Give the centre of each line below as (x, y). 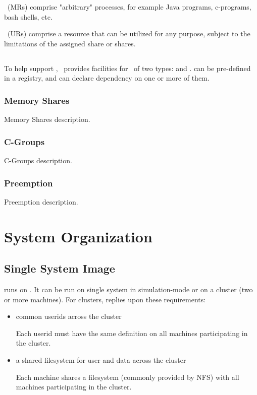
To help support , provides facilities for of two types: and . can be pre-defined (127, 68)
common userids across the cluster (69, 316)
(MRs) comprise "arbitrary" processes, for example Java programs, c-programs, (129, 7)
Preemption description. (41, 201)
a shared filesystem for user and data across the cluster (101, 359)
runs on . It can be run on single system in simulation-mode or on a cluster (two (128, 289)
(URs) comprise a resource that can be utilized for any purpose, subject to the (129, 34)
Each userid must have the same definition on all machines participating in (132, 333)
